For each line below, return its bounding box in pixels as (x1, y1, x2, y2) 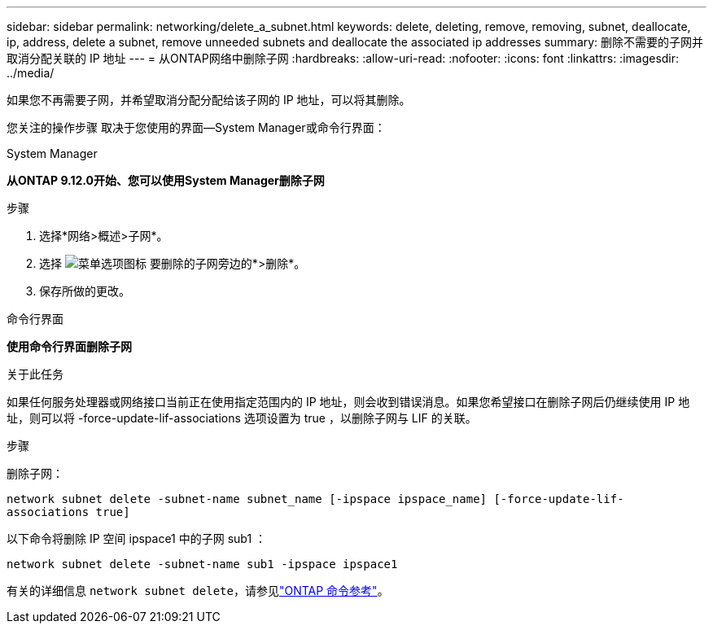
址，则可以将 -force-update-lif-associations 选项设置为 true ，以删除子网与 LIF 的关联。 (7, 411, 477, 425)
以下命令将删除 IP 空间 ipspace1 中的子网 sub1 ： (7, 532, 267, 545)
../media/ (7, 66, 55, 80)
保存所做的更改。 (39, 284, 130, 298)
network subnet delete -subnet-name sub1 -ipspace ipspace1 (7, 558, 398, 571)
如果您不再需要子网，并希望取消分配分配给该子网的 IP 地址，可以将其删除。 (7, 93, 411, 107)
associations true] (7, 505, 130, 518)
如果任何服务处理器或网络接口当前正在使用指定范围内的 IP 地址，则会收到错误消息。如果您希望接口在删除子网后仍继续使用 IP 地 (7, 395, 690, 409)
